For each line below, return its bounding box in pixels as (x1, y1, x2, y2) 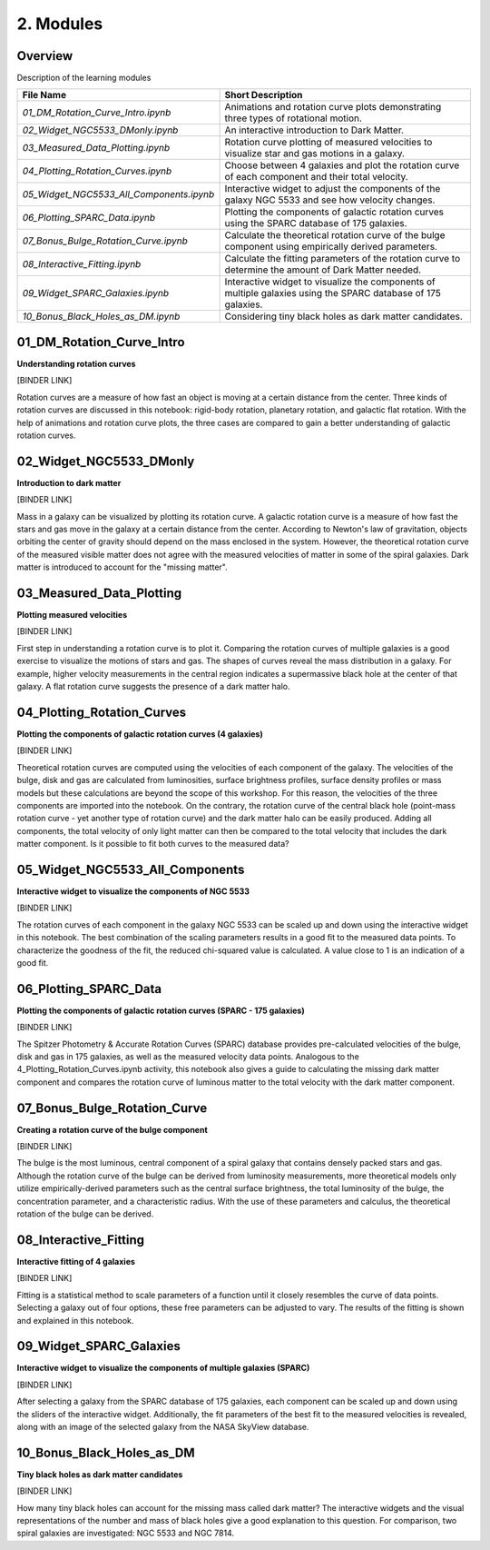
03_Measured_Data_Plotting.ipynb (22, 142, 171, 154)
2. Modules (16, 14, 103, 34)
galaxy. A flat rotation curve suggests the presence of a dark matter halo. (16, 681, 290, 692)
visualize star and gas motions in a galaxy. (224, 147, 406, 160)
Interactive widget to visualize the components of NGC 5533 (16, 886, 250, 897)
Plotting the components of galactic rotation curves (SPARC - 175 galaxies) (16, 1005, 305, 1016)
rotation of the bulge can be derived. (16, 1208, 154, 1219)
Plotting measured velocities (16, 610, 127, 621)
